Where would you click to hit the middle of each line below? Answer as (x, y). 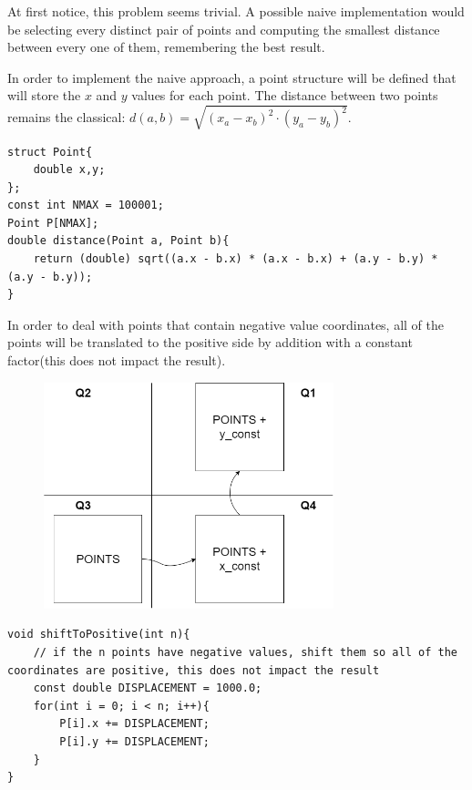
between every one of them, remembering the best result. (166, 47)
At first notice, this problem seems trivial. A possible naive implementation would (236, 11)
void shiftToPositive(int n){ (99, 635)
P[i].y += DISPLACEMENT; (134, 741)
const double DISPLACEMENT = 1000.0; (148, 688)
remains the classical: (67, 117)
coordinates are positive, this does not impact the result (194, 670)
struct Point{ (50, 152)
